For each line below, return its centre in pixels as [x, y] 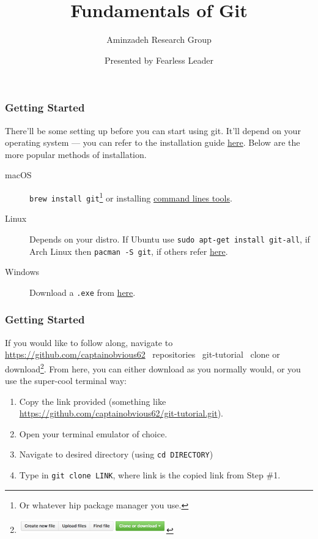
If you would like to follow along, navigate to [89, 342]
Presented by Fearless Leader [159, 60]
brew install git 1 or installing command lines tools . [131, 197]
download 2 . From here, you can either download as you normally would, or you [153, 367]
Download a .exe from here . [83, 292]
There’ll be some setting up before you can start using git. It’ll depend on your [153, 130]
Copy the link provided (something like [93, 401]
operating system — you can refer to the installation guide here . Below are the [153, 142]
